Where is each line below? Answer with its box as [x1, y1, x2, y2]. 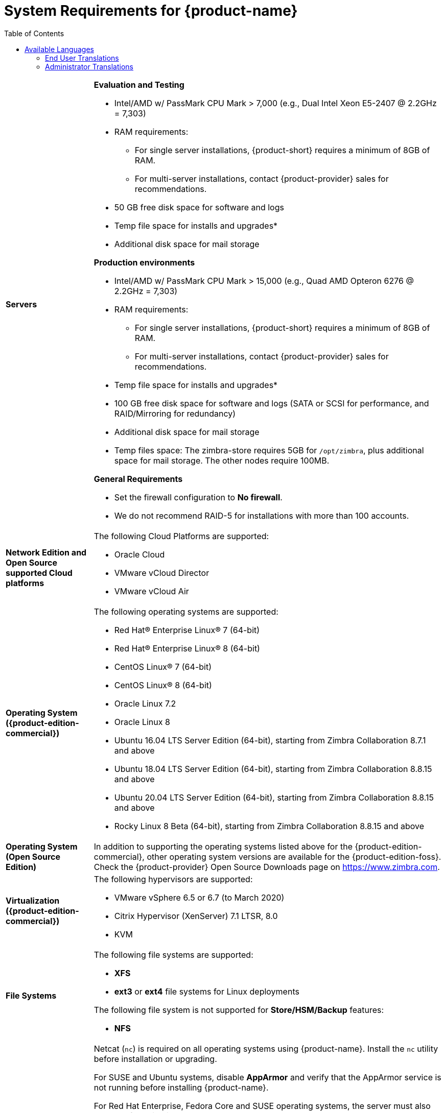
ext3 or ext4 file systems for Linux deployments [114, 986, 299, 997]
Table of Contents [4, 29, 64, 38]
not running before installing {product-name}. [93, 1082, 269, 1093]
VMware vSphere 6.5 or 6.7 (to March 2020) [114, 892, 285, 903]
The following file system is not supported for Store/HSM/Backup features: [93, 1004, 384, 1015]
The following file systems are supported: [93, 949, 253, 960]
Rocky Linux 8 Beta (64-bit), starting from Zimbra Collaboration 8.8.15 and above [114, 820, 425, 831]
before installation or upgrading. [93, 1053, 217, 1064]
